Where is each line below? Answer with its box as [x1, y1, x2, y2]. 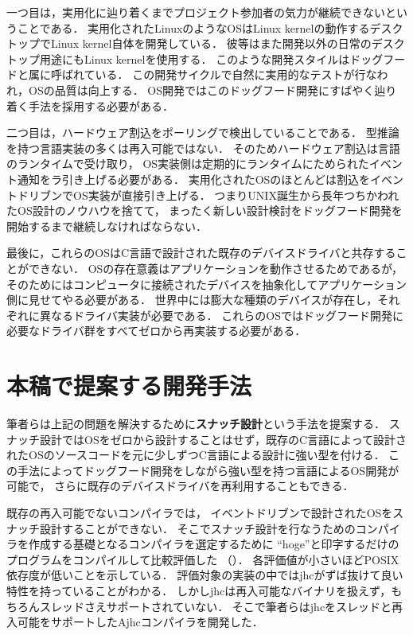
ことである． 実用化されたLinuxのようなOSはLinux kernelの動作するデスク [17, 19, 403, 36]
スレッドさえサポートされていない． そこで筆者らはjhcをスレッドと [39, 598, 392, 614]
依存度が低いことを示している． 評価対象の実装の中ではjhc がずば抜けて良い [6, 567, 403, 583]
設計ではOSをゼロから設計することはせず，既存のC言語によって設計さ [39, 430, 407, 447]
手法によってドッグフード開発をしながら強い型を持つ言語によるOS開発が [17, 462, 399, 478]
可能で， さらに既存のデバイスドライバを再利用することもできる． [6, 477, 354, 494]
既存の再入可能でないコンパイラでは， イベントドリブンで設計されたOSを [6, 504, 393, 520]
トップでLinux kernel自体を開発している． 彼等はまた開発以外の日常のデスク [6, 35, 405, 52]
